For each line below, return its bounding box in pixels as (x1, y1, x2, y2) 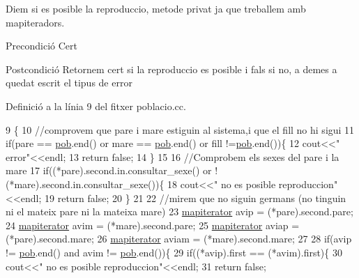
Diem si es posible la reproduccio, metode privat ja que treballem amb (6, 1, 306, 15)
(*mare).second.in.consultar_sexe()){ (6, 176, 165, 191)
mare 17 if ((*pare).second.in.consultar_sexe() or (6, 163, 212, 178)
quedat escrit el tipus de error (6, 75, 132, 90)
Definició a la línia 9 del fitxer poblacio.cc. (6, 98, 186, 113)
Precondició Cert (6, 38, 77, 53)
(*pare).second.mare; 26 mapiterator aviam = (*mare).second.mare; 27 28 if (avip (6, 231, 352, 246)
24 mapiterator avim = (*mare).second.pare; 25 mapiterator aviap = (6, 217, 300, 232)
